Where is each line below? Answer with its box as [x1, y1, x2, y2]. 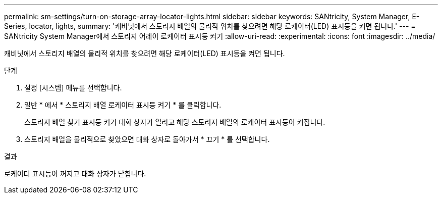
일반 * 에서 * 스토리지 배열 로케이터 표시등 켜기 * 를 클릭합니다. [24, 101, 222, 109]
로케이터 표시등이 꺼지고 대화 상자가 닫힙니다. [4, 169, 146, 178]
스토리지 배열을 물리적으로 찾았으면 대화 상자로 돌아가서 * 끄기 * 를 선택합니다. [24, 135, 270, 143]
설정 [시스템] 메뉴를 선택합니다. [24, 83, 122, 92]
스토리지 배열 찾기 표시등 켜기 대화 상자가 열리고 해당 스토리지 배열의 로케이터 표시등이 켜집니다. [24, 118, 325, 126]
